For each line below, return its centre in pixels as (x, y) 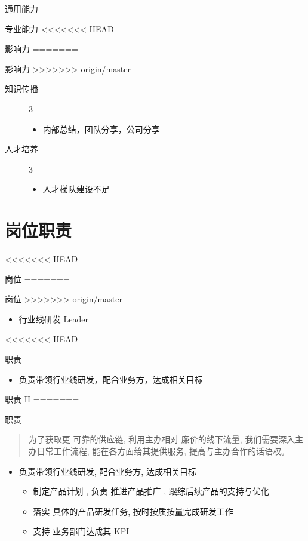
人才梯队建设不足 (76, 189)
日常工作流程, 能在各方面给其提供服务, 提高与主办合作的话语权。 (163, 451)
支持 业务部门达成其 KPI (81, 531)
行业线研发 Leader (53, 319)
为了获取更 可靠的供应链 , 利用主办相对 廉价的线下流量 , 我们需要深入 (162, 439)
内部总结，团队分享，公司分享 (101, 129)
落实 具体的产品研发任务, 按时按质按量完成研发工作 (133, 511)
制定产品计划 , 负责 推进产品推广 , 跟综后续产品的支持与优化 (151, 491)
